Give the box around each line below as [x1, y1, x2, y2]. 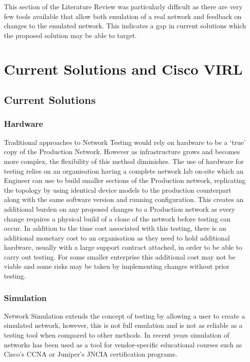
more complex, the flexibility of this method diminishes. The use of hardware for [4, 156, 244, 166]
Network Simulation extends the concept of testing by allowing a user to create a [4, 310, 245, 321]
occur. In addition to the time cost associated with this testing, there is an [4, 223, 226, 233]
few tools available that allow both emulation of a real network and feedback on [4, 11, 242, 21]
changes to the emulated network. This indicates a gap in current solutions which [4, 20, 246, 31]
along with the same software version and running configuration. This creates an [4, 194, 244, 204]
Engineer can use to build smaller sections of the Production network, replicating [4, 175, 246, 185]
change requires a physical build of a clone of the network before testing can [4, 213, 231, 223]
